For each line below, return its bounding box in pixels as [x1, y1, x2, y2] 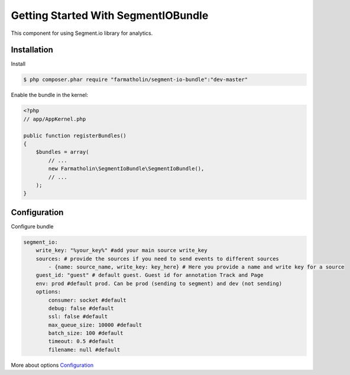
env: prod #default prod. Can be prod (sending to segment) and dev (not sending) [35, 280, 283, 287]
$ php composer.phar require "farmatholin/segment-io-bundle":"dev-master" [23, 76, 248, 83]
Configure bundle [11, 222, 54, 230]
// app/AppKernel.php [23, 115, 86, 122]
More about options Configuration [11, 361, 94, 368]
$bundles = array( [35, 148, 89, 156]
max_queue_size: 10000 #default [48, 321, 142, 328]
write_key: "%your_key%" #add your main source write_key [35, 247, 208, 254]
